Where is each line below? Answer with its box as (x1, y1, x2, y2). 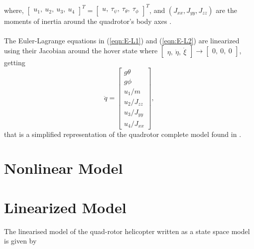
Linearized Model (4, 197, 127, 217)
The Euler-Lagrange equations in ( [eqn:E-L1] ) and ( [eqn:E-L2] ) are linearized (4, 35, 240, 45)
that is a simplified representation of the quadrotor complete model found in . (4, 128, 242, 139)
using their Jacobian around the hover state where (4, 45, 158, 56)
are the (216, 4, 237, 15)
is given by (4, 236, 37, 246)
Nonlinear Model (4, 158, 123, 178)
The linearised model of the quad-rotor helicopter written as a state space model (4, 226, 250, 236)
